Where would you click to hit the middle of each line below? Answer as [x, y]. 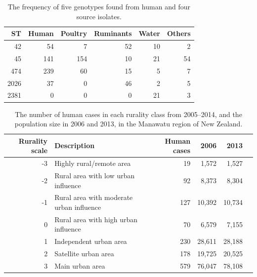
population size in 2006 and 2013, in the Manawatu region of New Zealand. [128, 124]
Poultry [74, 33]
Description [75, 145]
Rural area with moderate [94, 197]
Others [179, 33]
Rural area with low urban [95, 175]
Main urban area [80, 265]
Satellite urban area [84, 254]
